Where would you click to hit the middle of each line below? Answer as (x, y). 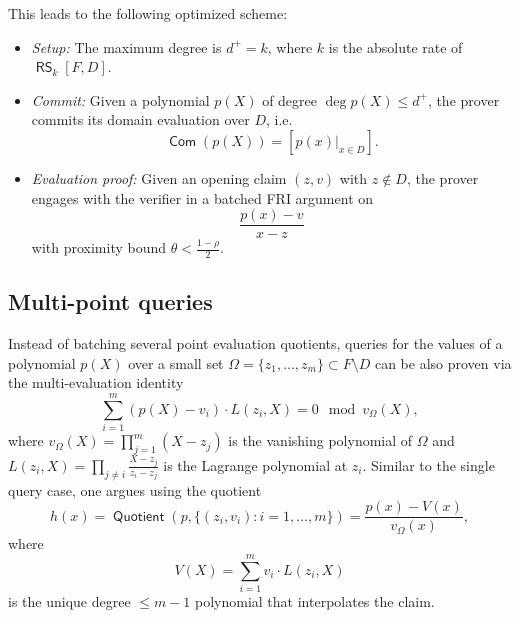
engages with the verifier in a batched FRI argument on (202, 197)
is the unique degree (69, 601)
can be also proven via (443, 362)
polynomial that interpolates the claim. (315, 601)
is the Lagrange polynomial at (255, 464)
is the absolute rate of (395, 46)
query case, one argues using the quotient (135, 489)
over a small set (176, 362)
